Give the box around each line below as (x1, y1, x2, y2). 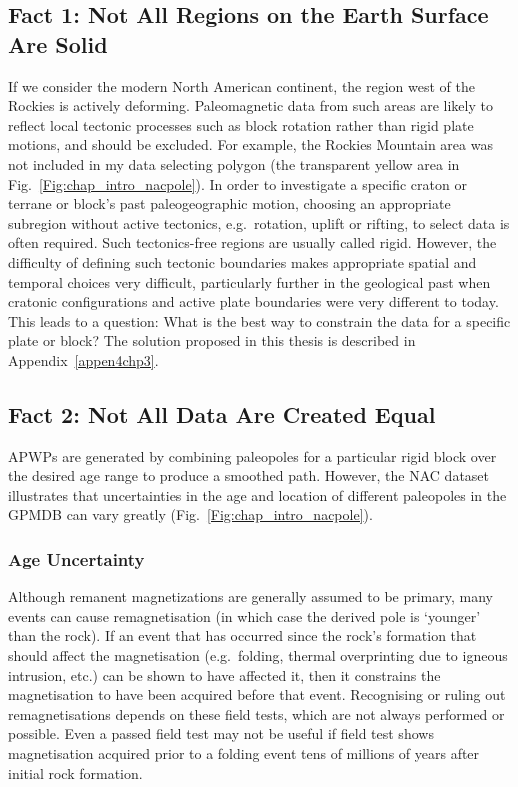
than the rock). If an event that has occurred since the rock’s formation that (8, 625, 477, 646)
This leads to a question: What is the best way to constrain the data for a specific (8, 310, 511, 331)
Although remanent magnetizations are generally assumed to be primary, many (8, 586, 493, 607)
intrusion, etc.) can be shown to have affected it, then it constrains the (8, 664, 441, 685)
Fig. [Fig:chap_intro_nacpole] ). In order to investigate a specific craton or (8, 173, 467, 194)
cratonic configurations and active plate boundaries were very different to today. (8, 291, 499, 312)
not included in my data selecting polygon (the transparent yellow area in (8, 153, 460, 174)
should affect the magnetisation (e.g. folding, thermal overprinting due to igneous (8, 645, 508, 666)
